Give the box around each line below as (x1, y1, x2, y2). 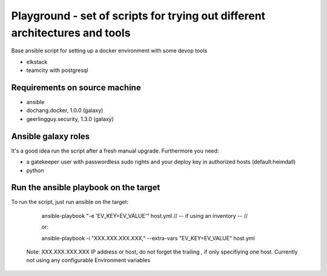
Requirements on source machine (11, 82, 142, 93)
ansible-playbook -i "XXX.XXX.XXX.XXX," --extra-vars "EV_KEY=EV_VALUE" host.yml (41, 234, 255, 241)
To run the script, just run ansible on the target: (11, 199, 129, 206)
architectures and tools (11, 26, 131, 39)
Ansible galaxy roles (11, 131, 90, 142)
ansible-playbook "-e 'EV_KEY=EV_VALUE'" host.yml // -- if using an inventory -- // (41, 212, 248, 219)
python (26, 166, 44, 174)
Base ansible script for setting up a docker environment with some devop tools (11, 47, 208, 54)
